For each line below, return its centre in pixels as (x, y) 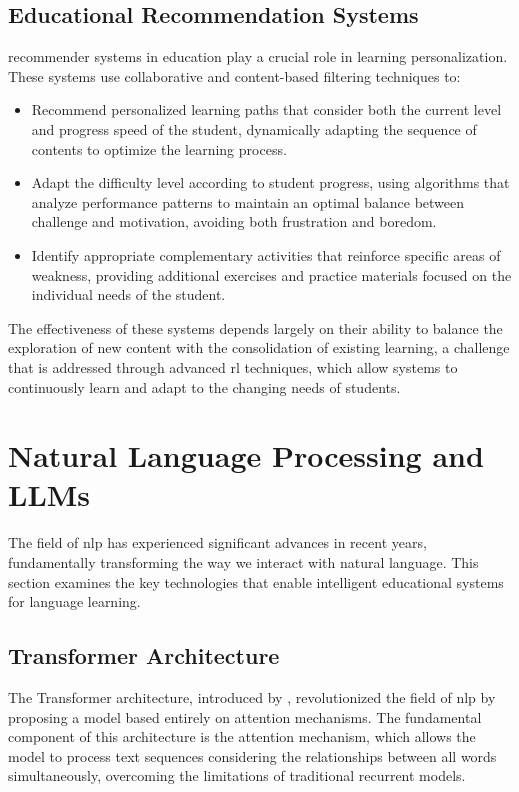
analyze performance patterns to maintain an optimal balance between (248, 201)
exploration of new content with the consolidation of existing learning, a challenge (259, 347)
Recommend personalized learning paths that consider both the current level (266, 109)
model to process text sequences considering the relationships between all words (252, 755)
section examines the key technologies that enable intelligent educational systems (256, 581)
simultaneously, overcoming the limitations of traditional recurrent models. (237, 775)
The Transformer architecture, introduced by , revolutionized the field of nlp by (252, 697)
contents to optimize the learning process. (159, 148)
